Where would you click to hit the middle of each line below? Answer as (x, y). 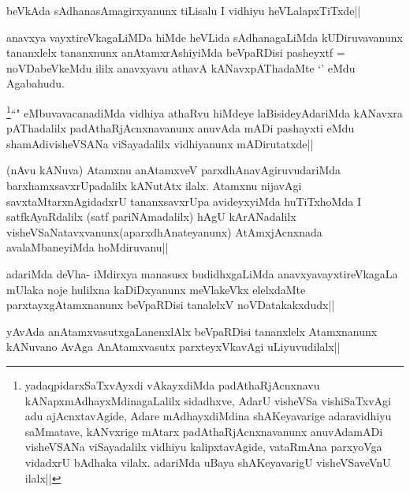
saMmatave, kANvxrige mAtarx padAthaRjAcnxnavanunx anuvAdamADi (204, 431)
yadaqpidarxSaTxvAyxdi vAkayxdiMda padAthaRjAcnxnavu (172, 384)
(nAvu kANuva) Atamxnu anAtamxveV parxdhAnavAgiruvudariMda (174, 170)
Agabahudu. (35, 83)
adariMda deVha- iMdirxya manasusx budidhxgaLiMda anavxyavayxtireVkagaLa (202, 273)
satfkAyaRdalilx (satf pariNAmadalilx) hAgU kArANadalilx (151, 216)
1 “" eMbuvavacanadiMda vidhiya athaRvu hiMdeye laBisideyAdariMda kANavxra (205, 111)
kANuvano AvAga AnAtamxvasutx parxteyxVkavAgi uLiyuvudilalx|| (173, 347)
